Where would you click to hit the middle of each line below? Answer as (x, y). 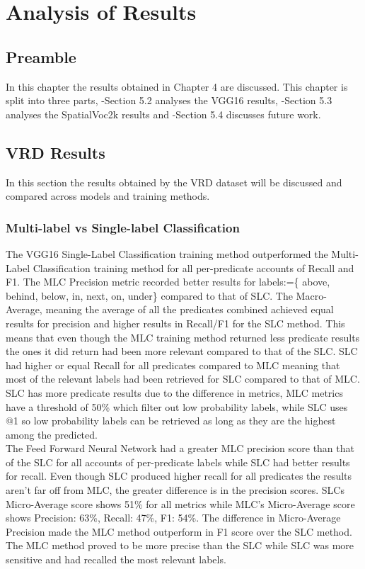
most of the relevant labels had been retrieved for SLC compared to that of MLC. (183, 379)
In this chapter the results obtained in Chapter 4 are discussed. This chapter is (177, 86)
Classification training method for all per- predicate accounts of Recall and (193, 267)
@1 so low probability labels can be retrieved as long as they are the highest (171, 421)
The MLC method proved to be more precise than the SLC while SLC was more (180, 545)
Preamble (41, 56)
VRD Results (56, 152)
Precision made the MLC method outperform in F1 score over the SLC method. (179, 531)
